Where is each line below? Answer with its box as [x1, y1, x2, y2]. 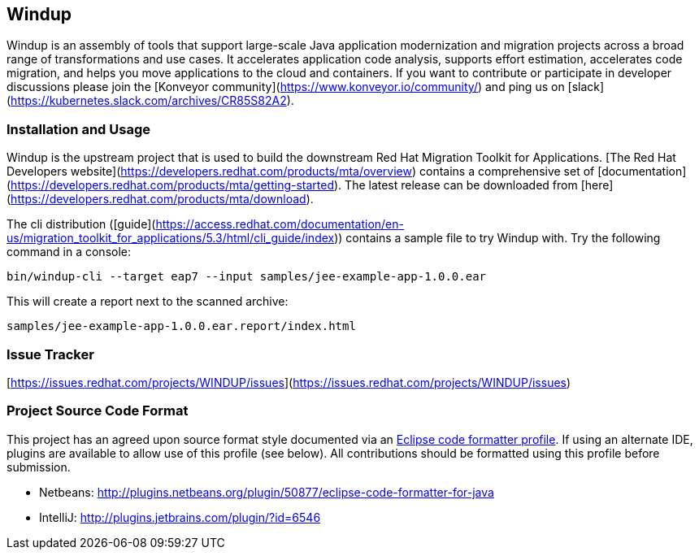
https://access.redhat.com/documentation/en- [155, 217, 404, 232]
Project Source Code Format [7, 402, 189, 419]
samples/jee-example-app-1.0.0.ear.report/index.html [7, 319, 356, 333]
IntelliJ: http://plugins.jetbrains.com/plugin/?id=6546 [39, 510, 321, 524]
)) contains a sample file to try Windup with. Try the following [334, 231, 661, 245]
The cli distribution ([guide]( [7, 217, 156, 232]
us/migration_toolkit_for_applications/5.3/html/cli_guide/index [7, 231, 335, 245]
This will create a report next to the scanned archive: [7, 294, 289, 309]
